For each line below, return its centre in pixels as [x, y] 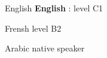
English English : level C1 [54, 8]
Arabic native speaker [45, 48]
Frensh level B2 [33, 28]
